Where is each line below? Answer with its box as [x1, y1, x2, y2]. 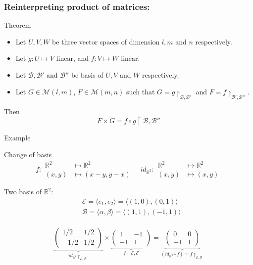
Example [4, 132, 31, 143]
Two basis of [4, 186, 42, 197]
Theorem [4, 20, 31, 30]
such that [126, 86, 155, 96]
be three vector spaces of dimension [51, 36, 160, 46]
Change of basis [4, 149, 52, 160]
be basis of [71, 70, 103, 80]
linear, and [56, 53, 89, 63]
